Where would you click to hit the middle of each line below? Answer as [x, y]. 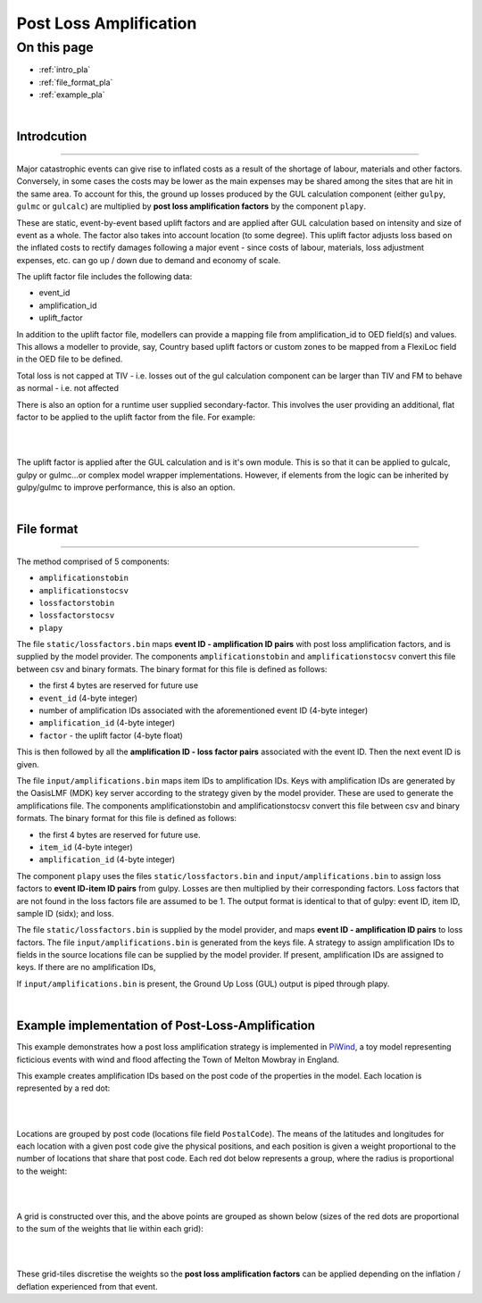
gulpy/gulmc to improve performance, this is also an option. [126, 487]
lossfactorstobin [77, 603]
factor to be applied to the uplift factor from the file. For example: [136, 417]
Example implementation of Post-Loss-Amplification [166, 1026]
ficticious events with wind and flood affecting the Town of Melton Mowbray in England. [178, 1059]
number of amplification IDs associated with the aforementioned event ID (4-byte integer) [204, 710]
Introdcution [52, 137]
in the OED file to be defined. [70, 359]
